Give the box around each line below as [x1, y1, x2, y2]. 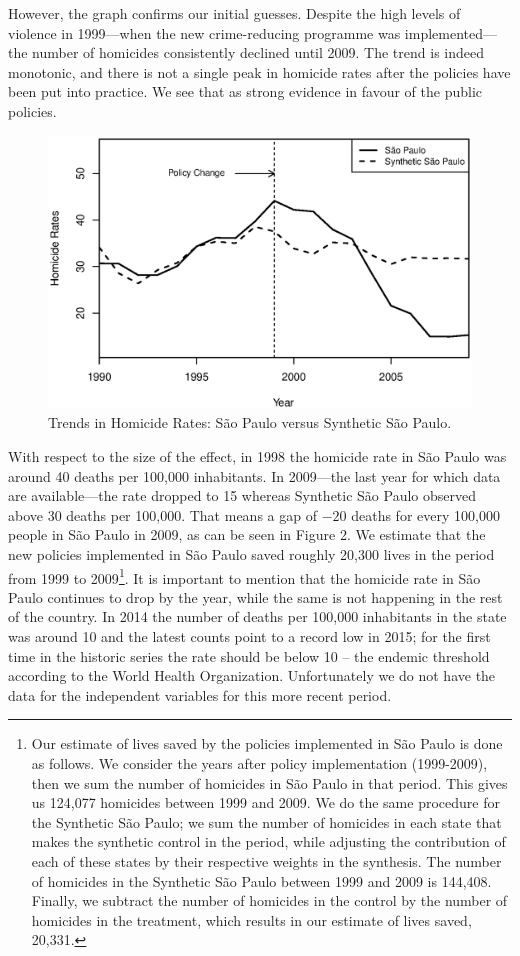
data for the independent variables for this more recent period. [8, 684, 392, 705]
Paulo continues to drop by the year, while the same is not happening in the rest [8, 586, 503, 607]
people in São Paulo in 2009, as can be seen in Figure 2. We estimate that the [8, 524, 486, 545]
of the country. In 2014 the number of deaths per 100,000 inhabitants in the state [8, 606, 507, 627]
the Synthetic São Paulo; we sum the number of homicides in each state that [31, 811, 502, 832]
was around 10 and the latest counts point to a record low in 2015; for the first [8, 626, 491, 647]
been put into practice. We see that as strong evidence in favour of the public [8, 81, 483, 102]
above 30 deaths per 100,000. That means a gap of [8, 504, 317, 525]
